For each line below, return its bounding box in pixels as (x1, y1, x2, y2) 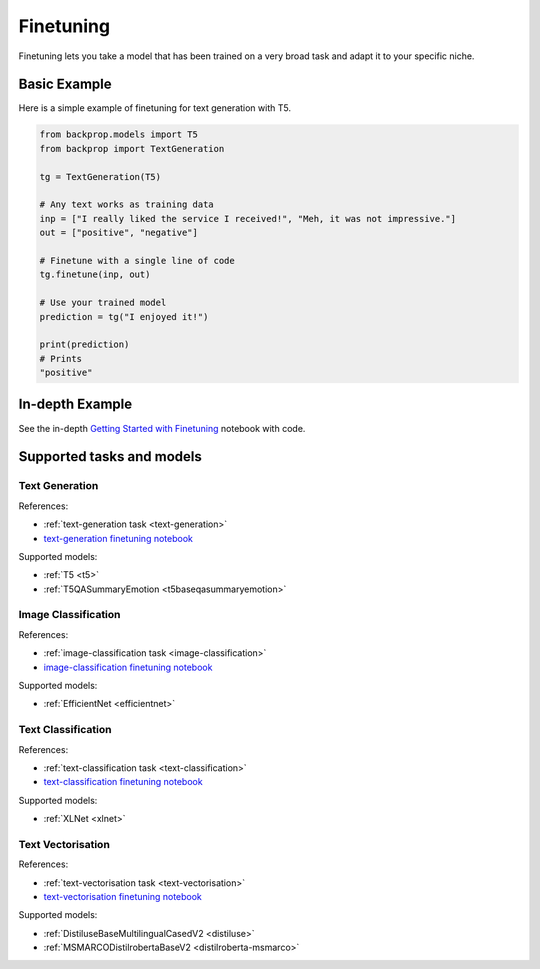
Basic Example (18, 76, 112, 93)
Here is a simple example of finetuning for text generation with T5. (18, 102, 292, 114)
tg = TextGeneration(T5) (39, 171, 162, 182)
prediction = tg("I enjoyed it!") (39, 311, 209, 322)
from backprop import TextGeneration (39, 143, 225, 154)
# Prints (39, 353, 83, 364)
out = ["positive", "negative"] (39, 227, 199, 239)
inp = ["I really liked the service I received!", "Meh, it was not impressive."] (39, 213, 457, 224)
